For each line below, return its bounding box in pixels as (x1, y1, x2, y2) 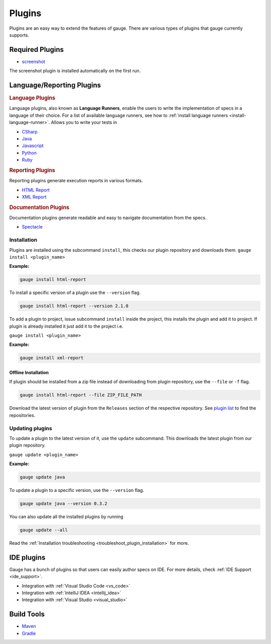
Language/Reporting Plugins (9, 81, 101, 90)
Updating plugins (9, 424, 52, 432)
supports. (9, 32, 30, 38)
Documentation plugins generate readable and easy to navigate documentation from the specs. (9, 214, 207, 221)
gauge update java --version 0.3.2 (20, 501, 107, 507)
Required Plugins (9, 45, 64, 54)
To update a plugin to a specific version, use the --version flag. (9, 487, 144, 493)
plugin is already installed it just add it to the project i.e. (9, 323, 123, 329)
